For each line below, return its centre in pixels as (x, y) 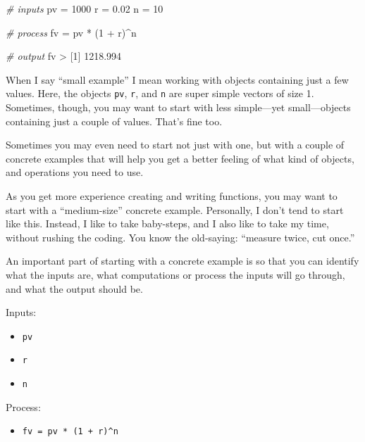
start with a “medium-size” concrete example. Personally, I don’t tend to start (175, 209)
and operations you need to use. (75, 172)
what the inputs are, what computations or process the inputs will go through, (175, 274)
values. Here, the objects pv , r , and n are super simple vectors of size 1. (160, 93)
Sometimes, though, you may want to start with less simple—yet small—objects (178, 107)
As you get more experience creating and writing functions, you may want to (172, 196)
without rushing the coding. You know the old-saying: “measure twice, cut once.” (180, 237)
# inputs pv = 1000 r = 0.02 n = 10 (85, 8)
